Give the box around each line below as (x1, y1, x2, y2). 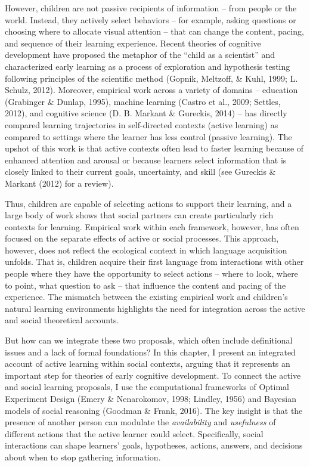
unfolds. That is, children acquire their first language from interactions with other (5, 255, 304, 268)
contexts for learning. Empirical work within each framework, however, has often (5, 220, 299, 233)
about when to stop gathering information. (5, 450, 161, 463)
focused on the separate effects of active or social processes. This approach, (5, 232, 279, 245)
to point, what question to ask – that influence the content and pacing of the (5, 279, 286, 291)
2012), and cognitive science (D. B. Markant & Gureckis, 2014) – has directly (5, 107, 287, 119)
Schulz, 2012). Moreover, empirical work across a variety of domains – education (5, 83, 298, 96)
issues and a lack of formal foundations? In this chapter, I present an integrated (5, 345, 296, 358)
